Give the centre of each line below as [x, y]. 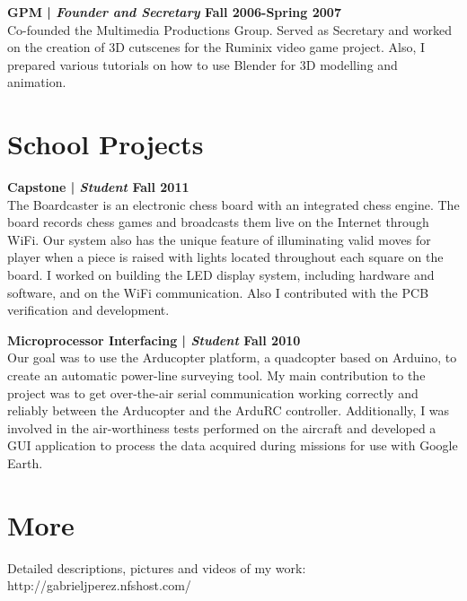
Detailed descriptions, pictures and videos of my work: [157, 567]
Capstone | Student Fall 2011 [98, 187]
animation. [37, 82]
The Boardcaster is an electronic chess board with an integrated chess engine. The [233, 204]
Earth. [25, 463]
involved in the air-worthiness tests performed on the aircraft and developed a [222, 427]
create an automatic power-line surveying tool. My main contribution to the [216, 375]
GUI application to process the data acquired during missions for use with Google [233, 445]
